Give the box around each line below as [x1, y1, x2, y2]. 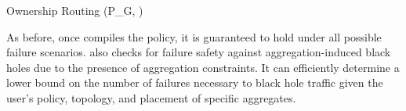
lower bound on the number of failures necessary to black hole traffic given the [6, 74, 383, 91]
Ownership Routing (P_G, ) [6, 2, 143, 18]
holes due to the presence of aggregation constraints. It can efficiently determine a [6, 59, 400, 75]
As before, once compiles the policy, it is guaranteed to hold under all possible [6, 28, 382, 45]
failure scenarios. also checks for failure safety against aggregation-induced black [6, 44, 391, 60]
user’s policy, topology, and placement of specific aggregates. [6, 89, 296, 106]
